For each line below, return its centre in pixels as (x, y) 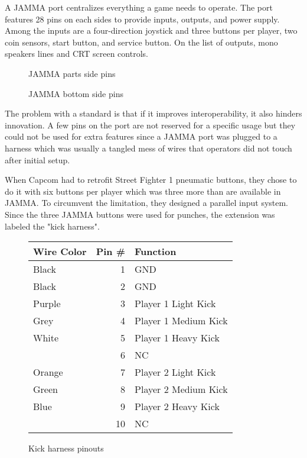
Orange (48, 372)
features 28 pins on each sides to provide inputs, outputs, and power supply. (142, 19)
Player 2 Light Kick (175, 372)
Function (156, 251)
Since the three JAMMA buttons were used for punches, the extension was (140, 214)
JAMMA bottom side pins (76, 93)
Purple (47, 304)
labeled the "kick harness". (52, 226)
